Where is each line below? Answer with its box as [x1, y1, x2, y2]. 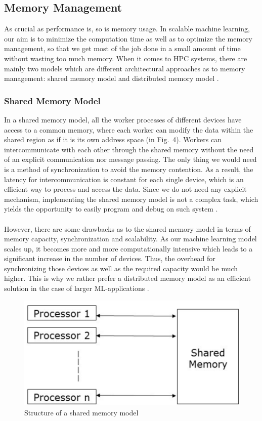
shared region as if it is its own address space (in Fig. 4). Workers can [4, 134, 222, 145]
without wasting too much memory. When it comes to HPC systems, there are [4, 53, 247, 63]
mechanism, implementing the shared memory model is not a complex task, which [4, 193, 258, 204]
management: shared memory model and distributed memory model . [4, 73, 219, 83]
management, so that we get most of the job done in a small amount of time [4, 43, 241, 54]
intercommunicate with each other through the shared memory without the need [4, 144, 254, 154]
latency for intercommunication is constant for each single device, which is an [4, 174, 244, 184]
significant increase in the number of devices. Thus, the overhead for [4, 253, 215, 264]
